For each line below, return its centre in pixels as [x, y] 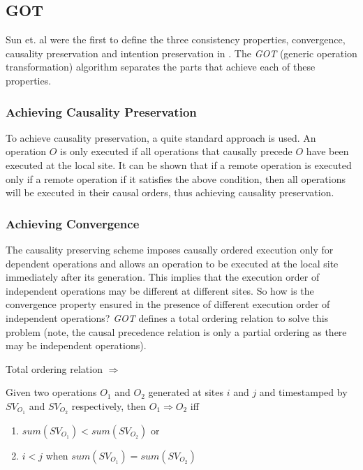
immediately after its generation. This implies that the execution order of [163, 277]
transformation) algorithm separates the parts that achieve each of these [161, 67]
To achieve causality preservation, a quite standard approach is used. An [161, 137]
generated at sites [186, 392]
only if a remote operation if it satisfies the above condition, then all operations [176, 178]
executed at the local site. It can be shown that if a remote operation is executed [179, 164]
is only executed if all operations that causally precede [176, 151]
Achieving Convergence [73, 223]
